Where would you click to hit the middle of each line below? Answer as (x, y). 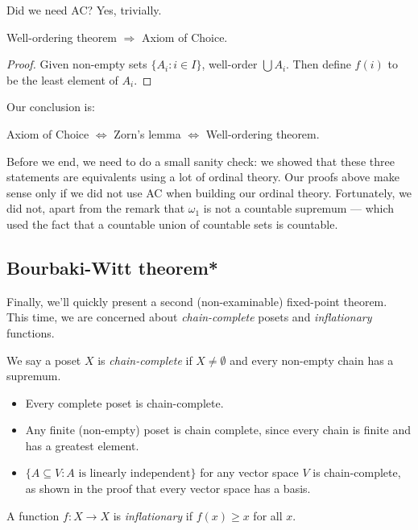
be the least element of (62, 79)
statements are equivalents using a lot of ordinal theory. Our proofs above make (203, 177)
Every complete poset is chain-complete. (124, 402)
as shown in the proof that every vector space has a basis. (168, 489)
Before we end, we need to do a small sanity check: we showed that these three (201, 161)
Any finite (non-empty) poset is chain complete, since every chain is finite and (218, 430)
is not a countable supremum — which (299, 208)
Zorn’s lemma (147, 133)
